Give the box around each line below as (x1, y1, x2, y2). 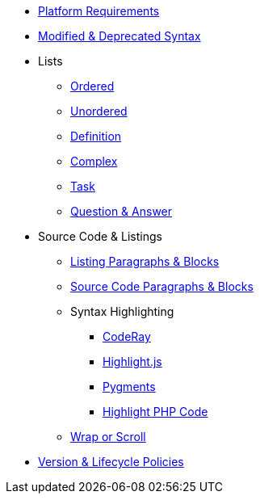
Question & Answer (70, 204, 173, 218)
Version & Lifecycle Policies (38, 455, 184, 468)
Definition (70, 129, 122, 143)
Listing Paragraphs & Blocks (70, 254, 220, 268)
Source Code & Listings (38, 229, 162, 243)
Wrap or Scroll (70, 430, 146, 443)
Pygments (103, 380, 156, 393)
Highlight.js (103, 355, 162, 368)
